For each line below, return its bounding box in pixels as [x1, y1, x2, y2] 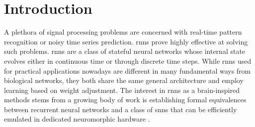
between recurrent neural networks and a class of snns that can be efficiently [4, 104, 237, 114]
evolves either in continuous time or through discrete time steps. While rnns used [4, 55, 252, 66]
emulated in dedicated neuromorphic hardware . [4, 114, 150, 124]
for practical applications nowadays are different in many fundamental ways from [4, 65, 251, 76]
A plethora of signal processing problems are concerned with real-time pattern [4, 27, 242, 37]
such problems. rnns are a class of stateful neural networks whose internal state [4, 46, 246, 56]
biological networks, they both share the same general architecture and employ [4, 75, 244, 85]
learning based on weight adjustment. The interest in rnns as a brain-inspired [4, 85, 240, 95]
